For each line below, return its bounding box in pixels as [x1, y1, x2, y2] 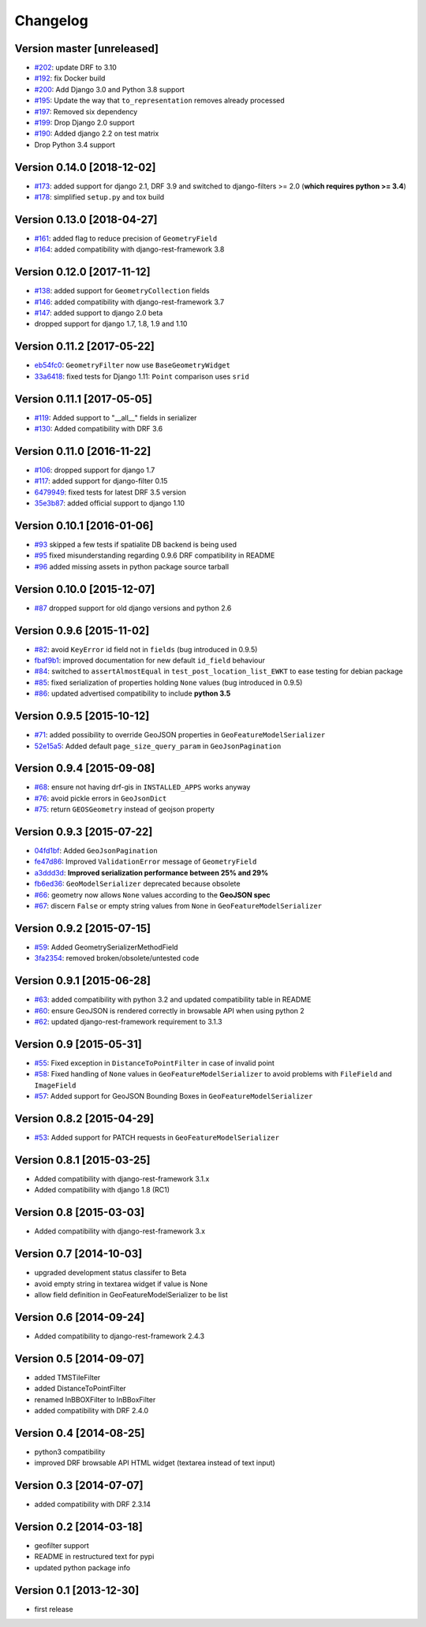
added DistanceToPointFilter [34, 1384, 126, 1394]
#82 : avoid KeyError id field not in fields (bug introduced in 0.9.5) [34, 644, 258, 654]
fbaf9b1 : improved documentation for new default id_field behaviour [34, 655, 266, 666]
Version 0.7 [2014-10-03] [14, 1247, 143, 1261]
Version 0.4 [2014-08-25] [14, 1426, 145, 1439]
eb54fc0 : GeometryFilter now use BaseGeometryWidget [34, 360, 230, 370]
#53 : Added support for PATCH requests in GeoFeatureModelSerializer [34, 1133, 280, 1143]
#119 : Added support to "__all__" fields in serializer [34, 412, 197, 422]
